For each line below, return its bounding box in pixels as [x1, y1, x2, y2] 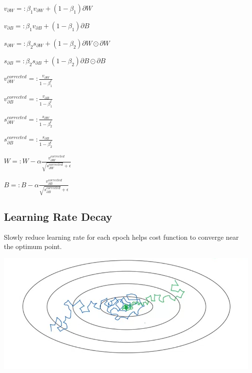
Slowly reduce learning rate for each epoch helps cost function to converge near [4, 231, 239, 242]
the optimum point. [4, 241, 62, 251]
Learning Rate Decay [4, 209, 112, 224]
